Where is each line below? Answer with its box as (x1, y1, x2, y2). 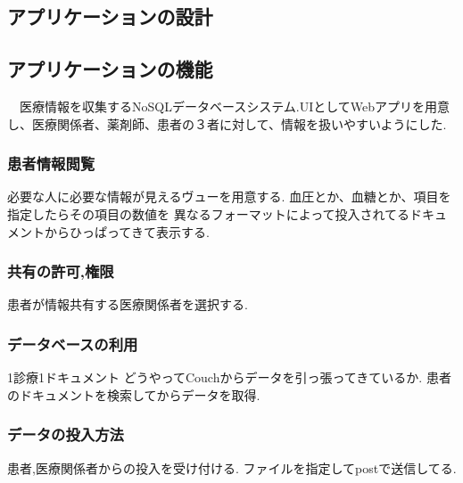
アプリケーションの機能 (7, 55, 213, 83)
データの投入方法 (7, 423, 124, 446)
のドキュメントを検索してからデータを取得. (7, 385, 260, 404)
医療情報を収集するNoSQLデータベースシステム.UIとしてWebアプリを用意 (19, 96, 451, 115)
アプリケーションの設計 (7, 3, 213, 30)
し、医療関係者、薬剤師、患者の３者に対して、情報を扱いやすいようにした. (7, 114, 447, 133)
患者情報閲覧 (7, 152, 95, 175)
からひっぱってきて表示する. (44, 222, 210, 241)
